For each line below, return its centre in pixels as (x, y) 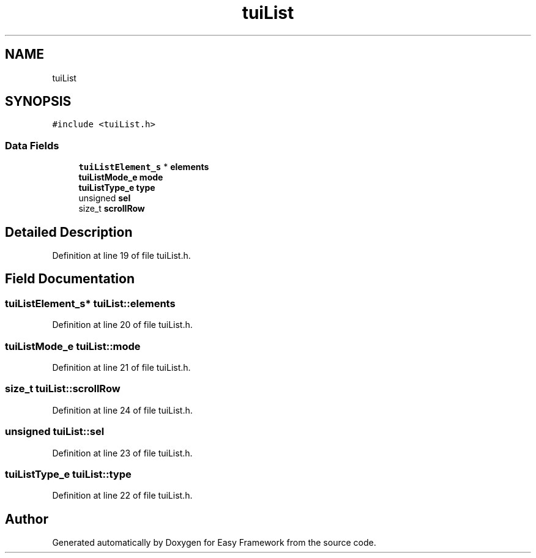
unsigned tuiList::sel (55, 432)
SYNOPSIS (38, 102)
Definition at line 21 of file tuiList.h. (121, 367)
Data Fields (32, 145)
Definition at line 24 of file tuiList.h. (122, 410)
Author (27, 519)
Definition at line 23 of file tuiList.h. (122, 453)
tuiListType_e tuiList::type (68, 474)
